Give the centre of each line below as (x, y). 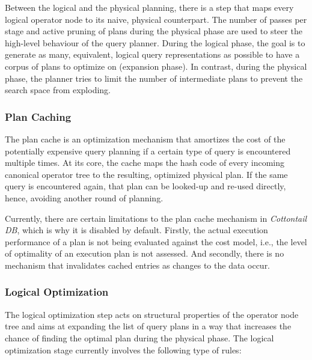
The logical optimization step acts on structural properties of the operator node (152, 314)
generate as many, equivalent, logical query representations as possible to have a (152, 54)
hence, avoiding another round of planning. (84, 197)
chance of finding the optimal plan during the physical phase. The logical (139, 337)
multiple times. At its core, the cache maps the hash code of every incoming (145, 163)
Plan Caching (38, 116)
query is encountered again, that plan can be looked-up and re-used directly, (145, 186)
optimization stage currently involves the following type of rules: (123, 349)
